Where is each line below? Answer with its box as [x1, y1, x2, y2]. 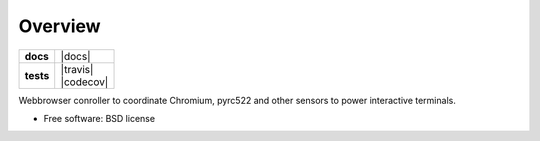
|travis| [60, 62, 94, 76]
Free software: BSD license [43, 112, 155, 124]
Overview [18, 15, 101, 37]
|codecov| [60, 75, 109, 89]
